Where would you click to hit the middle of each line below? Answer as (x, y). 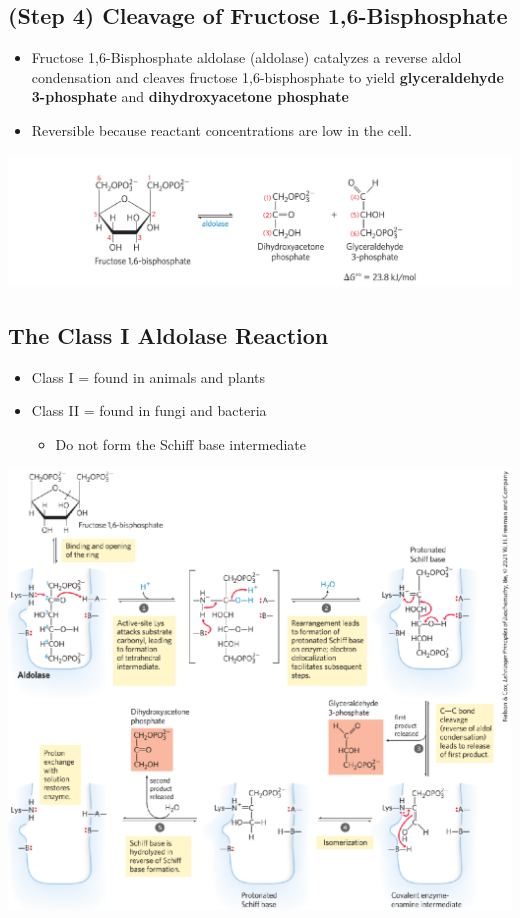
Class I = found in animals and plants (148, 376)
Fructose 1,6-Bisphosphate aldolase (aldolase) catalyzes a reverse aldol (246, 57)
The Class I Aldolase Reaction (168, 334)
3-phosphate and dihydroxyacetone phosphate (190, 96)
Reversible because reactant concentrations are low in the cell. (221, 129)
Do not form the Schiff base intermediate (180, 443)
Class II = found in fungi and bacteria (149, 410)
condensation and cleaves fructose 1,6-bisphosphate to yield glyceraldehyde (267, 76)
